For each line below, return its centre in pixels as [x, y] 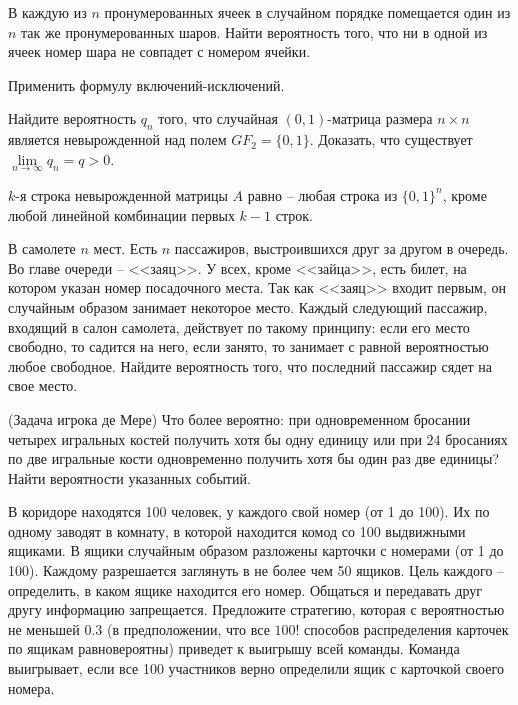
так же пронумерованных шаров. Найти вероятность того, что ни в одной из [254, 31]
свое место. [43, 385]
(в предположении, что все [188, 628]
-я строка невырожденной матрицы [121, 194]
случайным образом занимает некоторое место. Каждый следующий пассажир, [248, 306]
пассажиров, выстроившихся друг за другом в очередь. [341, 248]
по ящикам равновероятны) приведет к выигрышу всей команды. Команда [234, 648]
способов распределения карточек [406, 628]
